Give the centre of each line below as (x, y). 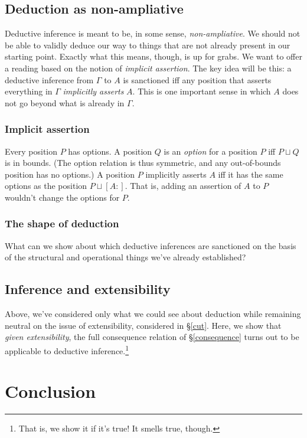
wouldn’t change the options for (62, 197)
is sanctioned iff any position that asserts (197, 79)
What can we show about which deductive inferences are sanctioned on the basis (151, 245)
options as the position (46, 186)
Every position (31, 151)
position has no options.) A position (70, 174)
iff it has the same (251, 174)
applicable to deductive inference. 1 (67, 349)
